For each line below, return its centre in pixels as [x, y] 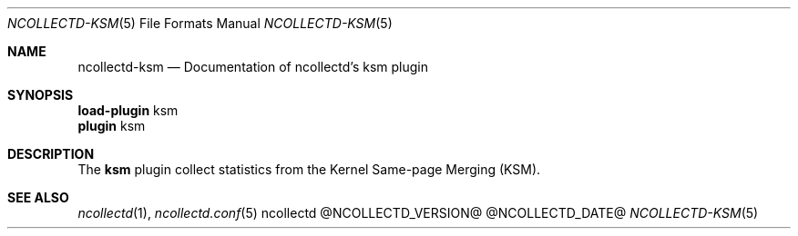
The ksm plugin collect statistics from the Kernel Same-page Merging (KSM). [309, 169]
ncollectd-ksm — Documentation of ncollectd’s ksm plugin [253, 67]
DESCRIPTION [51, 154]
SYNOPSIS [41, 95]
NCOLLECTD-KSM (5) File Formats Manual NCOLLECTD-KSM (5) [200, 23]
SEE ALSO [38, 197]
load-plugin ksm [128, 110]
